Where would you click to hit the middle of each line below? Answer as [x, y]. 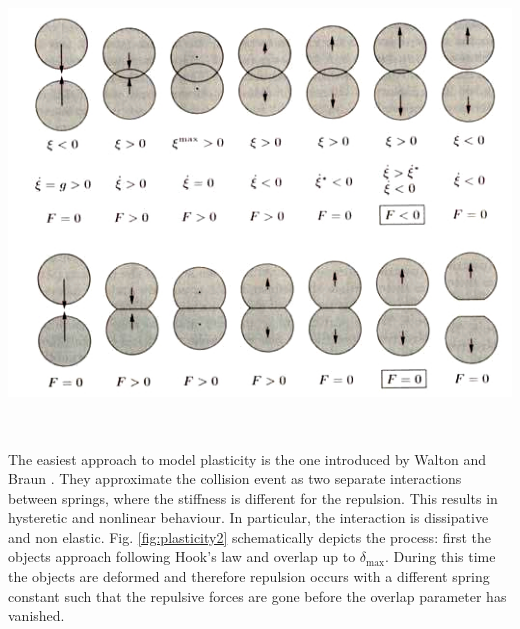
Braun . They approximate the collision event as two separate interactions [235, 478]
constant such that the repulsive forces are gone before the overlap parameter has [257, 595]
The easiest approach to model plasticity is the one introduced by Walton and [247, 458]
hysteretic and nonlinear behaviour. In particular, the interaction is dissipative [248, 517]
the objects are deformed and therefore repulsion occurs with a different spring [249, 576]
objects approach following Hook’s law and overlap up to [182, 556]
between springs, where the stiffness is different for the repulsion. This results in [253, 497]
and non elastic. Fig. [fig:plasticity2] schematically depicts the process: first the [250, 536]
